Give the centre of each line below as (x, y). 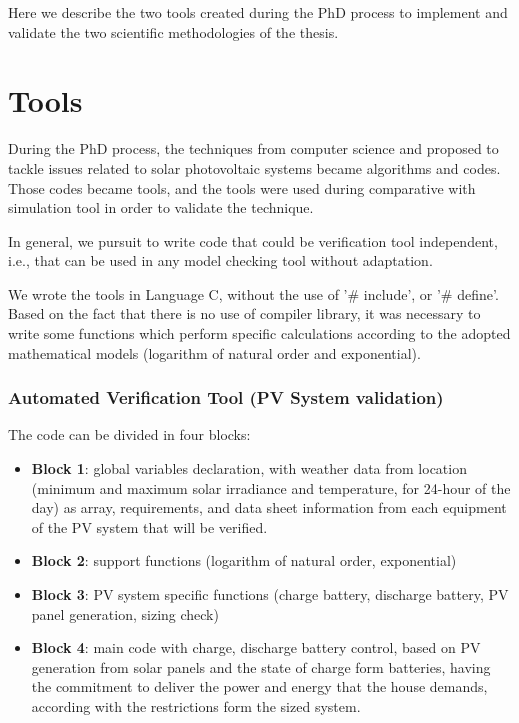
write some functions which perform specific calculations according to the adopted (259, 333)
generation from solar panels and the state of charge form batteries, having (261, 666)
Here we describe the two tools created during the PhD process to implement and (258, 12)
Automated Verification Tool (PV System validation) (226, 397)
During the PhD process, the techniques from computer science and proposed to (253, 148)
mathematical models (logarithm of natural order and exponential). (214, 352)
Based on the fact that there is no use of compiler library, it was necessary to (244, 313)
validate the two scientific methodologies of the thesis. (173, 31)
